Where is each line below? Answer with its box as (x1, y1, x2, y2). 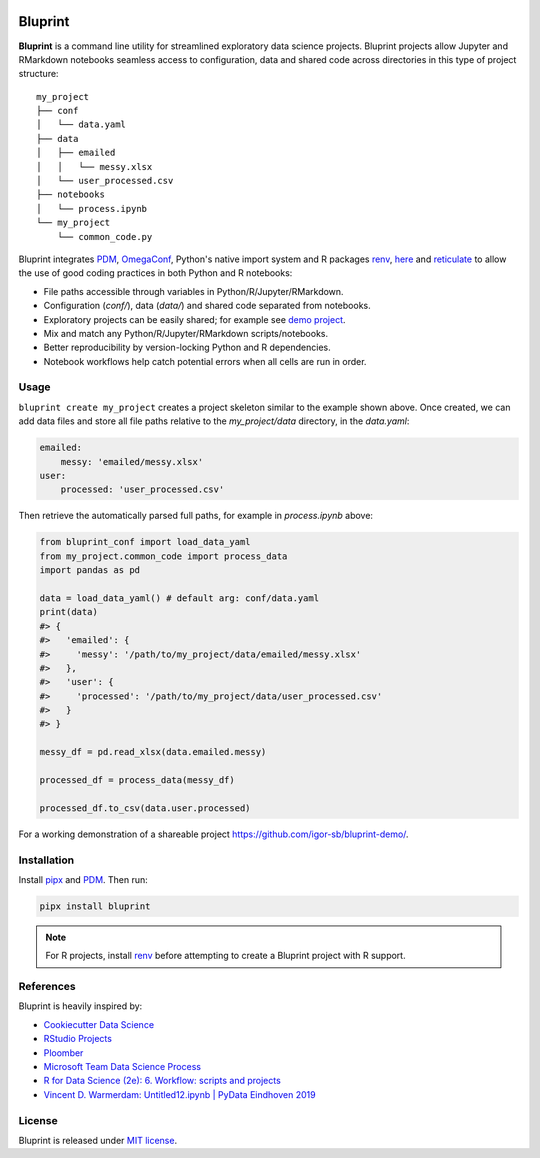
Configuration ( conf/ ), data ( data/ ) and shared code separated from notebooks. (43, 300, 371, 312)
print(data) (39, 606, 99, 618)
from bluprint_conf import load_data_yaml (39, 536, 251, 548)
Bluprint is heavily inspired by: (18, 1000, 143, 1012)
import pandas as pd (39, 565, 140, 576)
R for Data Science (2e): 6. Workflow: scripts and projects (43, 1075, 282, 1087)
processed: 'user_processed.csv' (60, 484, 225, 495)
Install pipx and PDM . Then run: (18, 873, 149, 885)
